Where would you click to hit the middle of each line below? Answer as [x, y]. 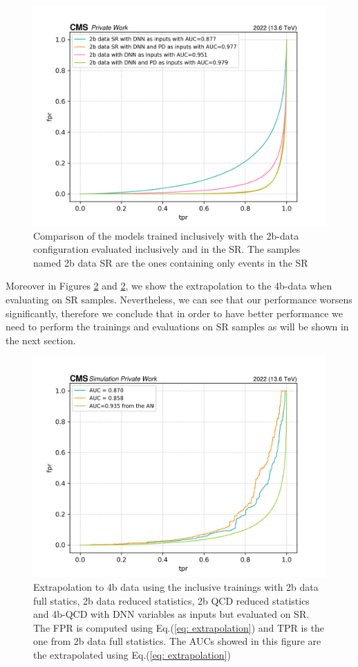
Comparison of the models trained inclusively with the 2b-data [166, 235]
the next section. [41, 340]
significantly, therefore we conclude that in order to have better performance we [175, 313]
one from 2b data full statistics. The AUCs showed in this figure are [177, 641]
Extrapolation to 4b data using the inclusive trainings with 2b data [176, 586]
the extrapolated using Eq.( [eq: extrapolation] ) [132, 654]
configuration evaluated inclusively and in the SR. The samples [167, 249]
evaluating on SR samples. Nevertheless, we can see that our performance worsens [179, 299]
